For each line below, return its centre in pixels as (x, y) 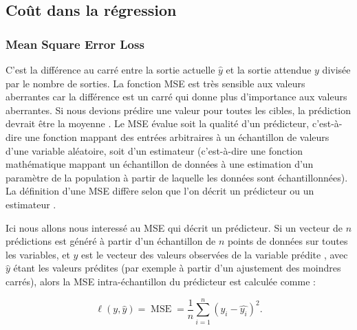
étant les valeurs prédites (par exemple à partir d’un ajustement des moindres (177, 268)
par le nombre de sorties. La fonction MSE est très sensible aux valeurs (155, 83)
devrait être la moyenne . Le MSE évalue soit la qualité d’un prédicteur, (158, 123)
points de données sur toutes (288, 241)
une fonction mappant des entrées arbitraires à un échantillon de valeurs (177, 136)
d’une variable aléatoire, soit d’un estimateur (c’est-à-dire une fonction (154, 150)
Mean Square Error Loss (75, 44)
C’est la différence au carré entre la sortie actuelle (110, 69)
